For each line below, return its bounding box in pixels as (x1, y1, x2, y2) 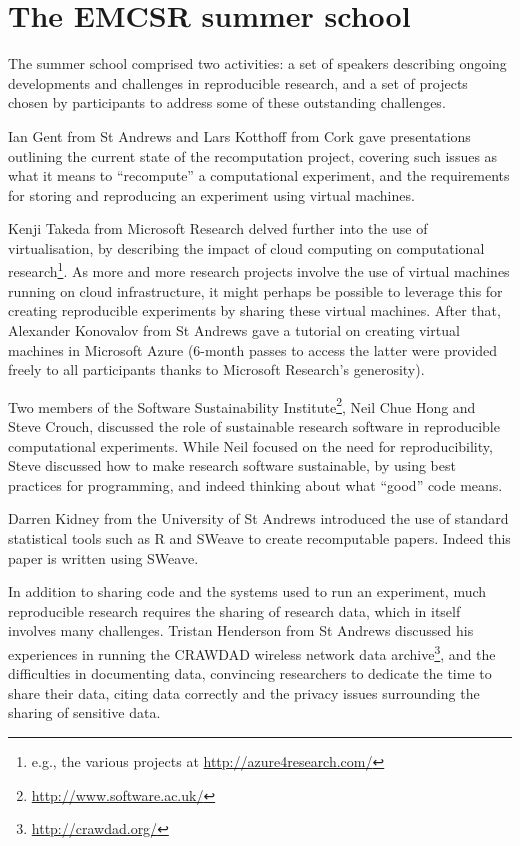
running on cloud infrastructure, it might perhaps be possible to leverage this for (8, 280, 503, 301)
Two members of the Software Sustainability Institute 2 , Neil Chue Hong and (8, 393, 476, 417)
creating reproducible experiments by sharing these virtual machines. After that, (8, 300, 501, 321)
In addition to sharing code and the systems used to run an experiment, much (8, 581, 487, 602)
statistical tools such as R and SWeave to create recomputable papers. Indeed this (8, 527, 511, 548)
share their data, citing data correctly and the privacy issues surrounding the (8, 682, 480, 703)
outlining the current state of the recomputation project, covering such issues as (8, 145, 498, 166)
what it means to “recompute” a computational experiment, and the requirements (8, 165, 510, 186)
